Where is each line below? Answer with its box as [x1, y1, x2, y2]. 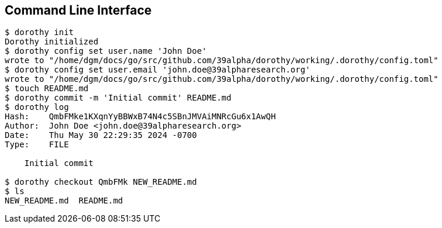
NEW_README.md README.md [5, 196, 123, 206]
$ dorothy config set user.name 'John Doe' [5, 46, 207, 56]
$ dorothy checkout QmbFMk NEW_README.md [5, 177, 197, 187]
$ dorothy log [5, 102, 69, 112]
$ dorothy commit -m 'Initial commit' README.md [5, 93, 232, 103]
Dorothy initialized [5, 37, 99, 47]
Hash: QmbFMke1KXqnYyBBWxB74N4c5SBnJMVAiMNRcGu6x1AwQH [5, 112, 276, 122]
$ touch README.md [5, 84, 89, 94]
